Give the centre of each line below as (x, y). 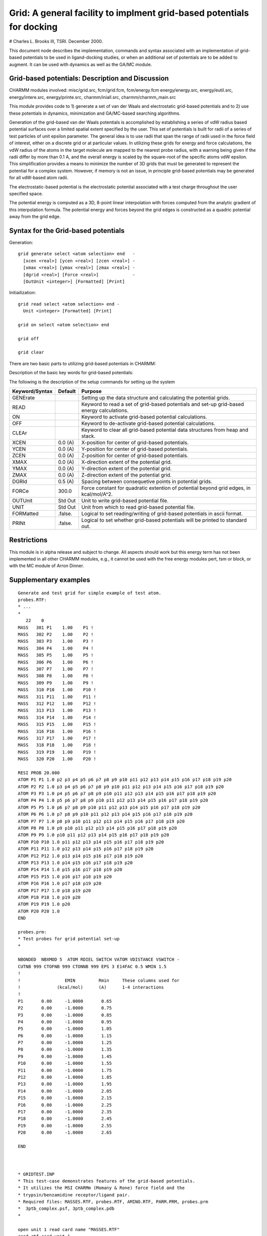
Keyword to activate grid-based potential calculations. (144, 417)
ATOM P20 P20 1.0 (39, 911)
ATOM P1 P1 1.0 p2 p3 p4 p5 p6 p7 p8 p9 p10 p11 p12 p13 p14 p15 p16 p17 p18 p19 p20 (125, 780)
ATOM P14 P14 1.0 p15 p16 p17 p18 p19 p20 (70, 870)
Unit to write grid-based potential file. (125, 501)
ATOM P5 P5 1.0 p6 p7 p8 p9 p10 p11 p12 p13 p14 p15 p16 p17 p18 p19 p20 (109, 807)
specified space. (26, 193)
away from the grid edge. (35, 217)
